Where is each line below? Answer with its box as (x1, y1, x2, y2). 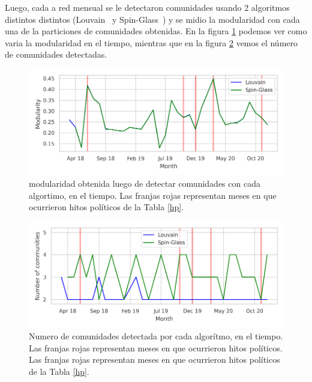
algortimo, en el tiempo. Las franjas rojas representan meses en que (29, 189, 277, 201)
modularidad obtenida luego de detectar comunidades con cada (29, 177, 260, 190)
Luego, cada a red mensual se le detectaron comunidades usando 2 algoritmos (5, 1, 290, 13)
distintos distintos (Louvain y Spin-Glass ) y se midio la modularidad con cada (5, 13, 300, 25)
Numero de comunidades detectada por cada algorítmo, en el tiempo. (29, 330, 283, 342)
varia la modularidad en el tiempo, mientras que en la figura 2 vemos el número (5, 36, 298, 49)
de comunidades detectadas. (5, 48, 107, 61)
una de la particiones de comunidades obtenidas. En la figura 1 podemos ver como (5, 25, 307, 37)
